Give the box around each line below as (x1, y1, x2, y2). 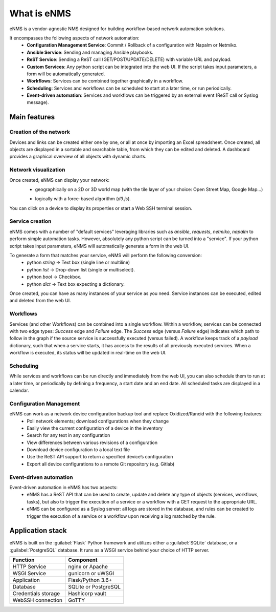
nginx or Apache (68, 563, 108, 571)
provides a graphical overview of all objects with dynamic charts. (9, 154, 147, 160)
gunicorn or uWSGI (68, 570, 114, 577)
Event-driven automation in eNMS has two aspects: (9, 484, 118, 490)
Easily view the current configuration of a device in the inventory (27, 425, 163, 431)
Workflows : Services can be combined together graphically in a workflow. (27, 78, 183, 84)
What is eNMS (9, 8, 71, 19)
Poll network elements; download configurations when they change (27, 418, 169, 424)
